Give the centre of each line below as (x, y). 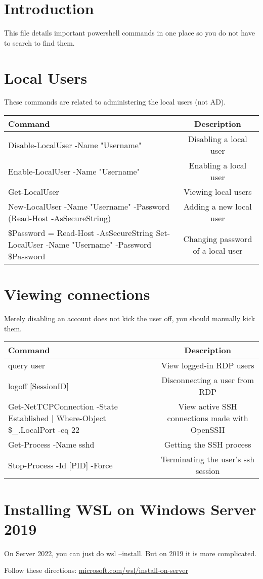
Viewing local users (218, 192)
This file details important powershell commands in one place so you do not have (129, 33)
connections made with (208, 418)
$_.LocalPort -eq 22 (44, 430)
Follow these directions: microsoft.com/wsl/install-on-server (96, 570)
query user (27, 365)
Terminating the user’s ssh (208, 459)
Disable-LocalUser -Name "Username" (75, 145)
